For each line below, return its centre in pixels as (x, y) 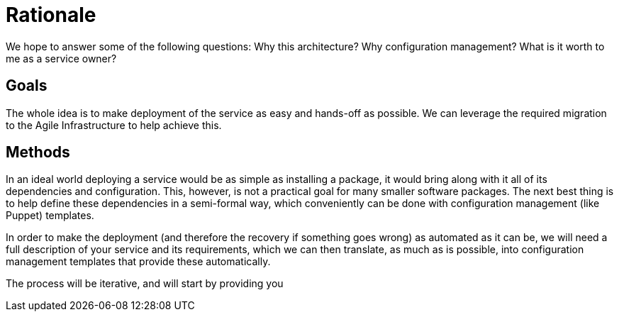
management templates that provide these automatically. (138, 262)
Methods (38, 152)
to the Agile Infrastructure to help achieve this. (114, 125)
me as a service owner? (61, 58)
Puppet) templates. (50, 216)
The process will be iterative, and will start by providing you (145, 284)
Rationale (51, 15)
